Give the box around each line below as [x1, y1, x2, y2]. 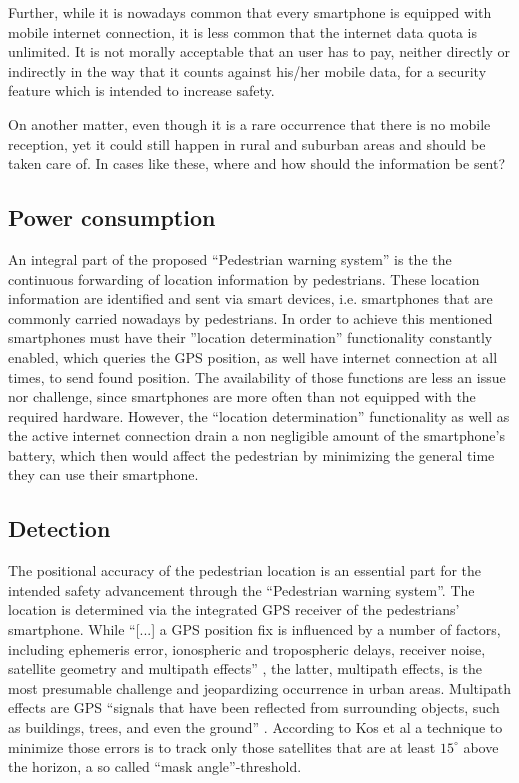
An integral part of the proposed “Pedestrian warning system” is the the [8, 248, 452, 269]
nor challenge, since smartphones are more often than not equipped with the [8, 386, 476, 407]
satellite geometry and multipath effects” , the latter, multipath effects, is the [8, 658, 483, 679]
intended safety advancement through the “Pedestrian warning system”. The [8, 579, 475, 600]
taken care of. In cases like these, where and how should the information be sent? [8, 153, 506, 174]
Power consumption [8, 202, 216, 233]
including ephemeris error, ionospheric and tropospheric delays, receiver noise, [8, 638, 486, 659]
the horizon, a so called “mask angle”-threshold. [8, 756, 302, 777]
